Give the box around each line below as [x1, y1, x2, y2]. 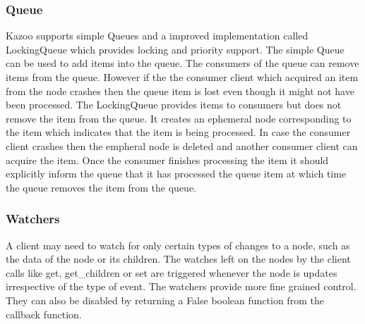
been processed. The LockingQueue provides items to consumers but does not [6, 97, 342, 112]
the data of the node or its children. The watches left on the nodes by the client [6, 251, 351, 266]
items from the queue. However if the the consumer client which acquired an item [6, 70, 359, 84]
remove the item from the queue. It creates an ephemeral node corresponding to [6, 111, 352, 125]
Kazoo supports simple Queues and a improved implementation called [6, 28, 309, 43]
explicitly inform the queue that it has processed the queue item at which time [6, 166, 347, 181]
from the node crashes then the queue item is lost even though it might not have [6, 83, 354, 98]
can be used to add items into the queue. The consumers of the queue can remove [6, 56, 359, 70]
